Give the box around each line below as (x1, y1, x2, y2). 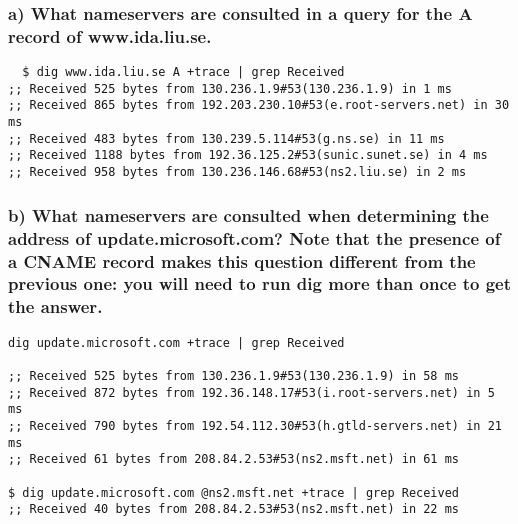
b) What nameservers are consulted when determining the (8, 202, 489, 227)
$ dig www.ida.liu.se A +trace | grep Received (22, 65, 345, 80)
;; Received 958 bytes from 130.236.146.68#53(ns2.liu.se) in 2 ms (8, 165, 467, 180)
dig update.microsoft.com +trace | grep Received (8, 335, 345, 350)
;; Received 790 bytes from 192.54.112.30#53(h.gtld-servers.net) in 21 (8, 418, 502, 433)
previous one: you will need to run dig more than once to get (8, 271, 512, 296)
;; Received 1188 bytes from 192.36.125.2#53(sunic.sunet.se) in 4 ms (8, 148, 488, 163)
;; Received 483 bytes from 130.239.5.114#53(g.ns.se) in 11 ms (8, 131, 445, 146)
